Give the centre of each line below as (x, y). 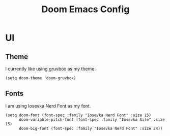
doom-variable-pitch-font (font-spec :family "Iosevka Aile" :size (92, 120)
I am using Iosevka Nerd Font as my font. (48, 106)
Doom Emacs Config (86, 9)
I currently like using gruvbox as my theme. (50, 69)
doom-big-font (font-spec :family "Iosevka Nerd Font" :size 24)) (91, 128)
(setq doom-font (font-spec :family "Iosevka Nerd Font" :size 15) (78, 115)
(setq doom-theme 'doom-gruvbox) (41, 78)
